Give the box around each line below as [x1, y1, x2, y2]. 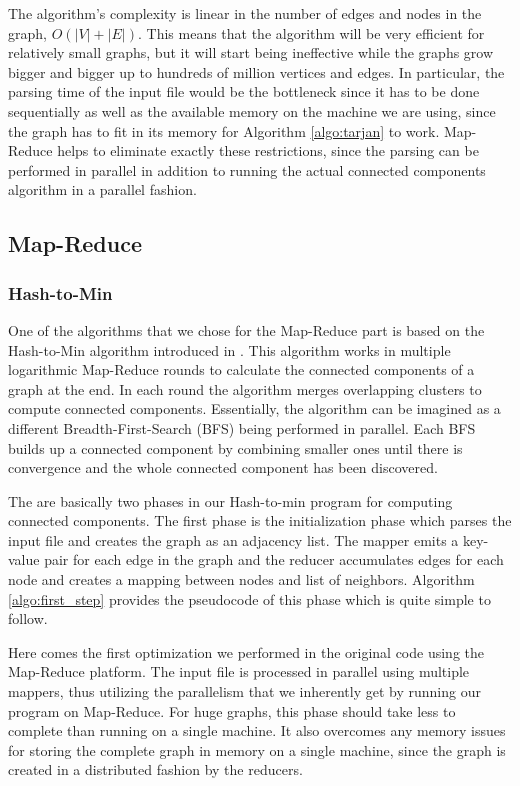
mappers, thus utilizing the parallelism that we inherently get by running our [8, 681, 481, 702]
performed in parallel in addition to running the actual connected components [8, 159, 486, 180]
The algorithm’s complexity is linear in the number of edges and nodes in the [8, 3, 482, 23]
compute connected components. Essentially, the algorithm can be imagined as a [8, 398, 501, 419]
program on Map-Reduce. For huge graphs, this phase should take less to [8, 700, 456, 721]
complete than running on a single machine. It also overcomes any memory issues [8, 720, 506, 741]
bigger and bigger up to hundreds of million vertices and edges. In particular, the [8, 61, 505, 82]
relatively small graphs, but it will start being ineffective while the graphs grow [8, 42, 494, 63]
